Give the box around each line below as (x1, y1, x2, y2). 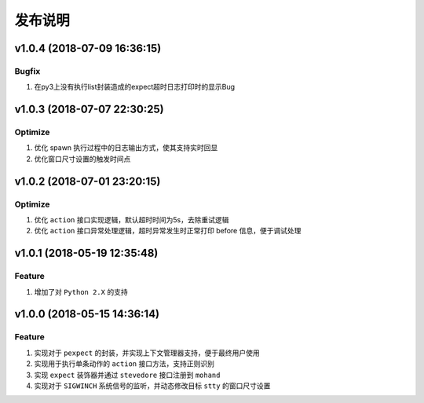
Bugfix (14, 65, 41, 76)
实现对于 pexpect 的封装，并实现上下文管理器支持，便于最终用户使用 (34, 348, 260, 357)
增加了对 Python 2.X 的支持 (34, 287, 129, 296)
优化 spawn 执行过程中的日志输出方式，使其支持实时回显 (34, 143, 218, 152)
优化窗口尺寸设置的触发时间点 (34, 154, 131, 163)
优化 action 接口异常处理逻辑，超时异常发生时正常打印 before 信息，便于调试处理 (34, 226, 302, 236)
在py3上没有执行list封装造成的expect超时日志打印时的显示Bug (34, 82, 236, 92)
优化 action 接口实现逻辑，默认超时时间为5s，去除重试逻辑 (34, 215, 229, 225)
